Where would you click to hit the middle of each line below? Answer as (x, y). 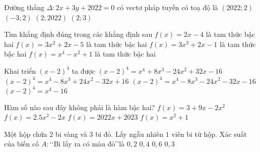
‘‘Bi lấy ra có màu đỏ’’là (87, 144)
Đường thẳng (24, 7)
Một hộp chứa (26, 134)
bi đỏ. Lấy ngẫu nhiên (129, 134)
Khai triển (20, 70)
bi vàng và (71, 134)
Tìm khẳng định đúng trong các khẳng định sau (78, 34)
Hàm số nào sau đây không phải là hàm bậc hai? (80, 107)
